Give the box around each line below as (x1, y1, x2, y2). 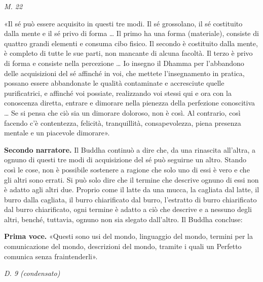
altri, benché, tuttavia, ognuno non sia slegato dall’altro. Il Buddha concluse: (4, 214, 243, 224)
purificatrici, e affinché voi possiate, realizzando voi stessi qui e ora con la (4, 87, 232, 98)
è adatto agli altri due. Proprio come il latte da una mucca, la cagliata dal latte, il (4, 184, 259, 195)
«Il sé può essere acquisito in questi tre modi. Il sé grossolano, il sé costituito (4, 18, 243, 28)
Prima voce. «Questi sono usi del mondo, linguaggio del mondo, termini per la (4, 231, 253, 241)
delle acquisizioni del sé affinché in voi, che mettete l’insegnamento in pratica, (4, 67, 245, 78)
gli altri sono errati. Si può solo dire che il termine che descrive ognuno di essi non (4, 174, 259, 185)
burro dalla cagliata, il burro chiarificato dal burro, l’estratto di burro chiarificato (4, 194, 257, 204)
